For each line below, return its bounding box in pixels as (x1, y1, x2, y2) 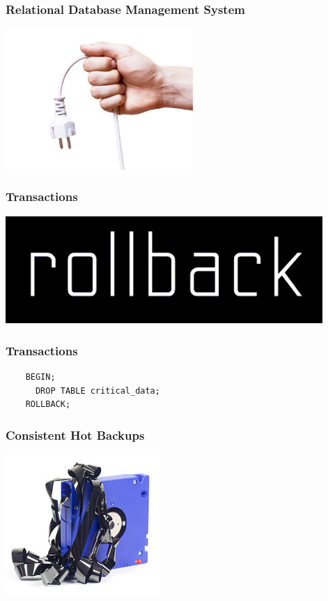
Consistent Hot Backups (6, 426, 145, 443)
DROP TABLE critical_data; (35, 385, 160, 396)
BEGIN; (25, 372, 56, 383)
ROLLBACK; (25, 399, 71, 410)
